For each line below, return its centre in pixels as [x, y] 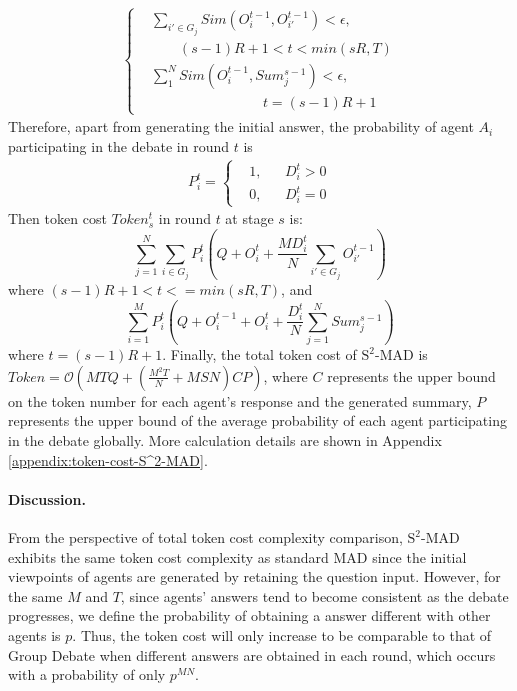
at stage [249, 218]
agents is [34, 634]
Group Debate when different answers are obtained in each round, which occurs [252, 654]
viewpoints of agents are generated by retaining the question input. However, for [254, 576]
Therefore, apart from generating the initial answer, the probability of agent [241, 126]
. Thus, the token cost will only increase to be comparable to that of [282, 634]
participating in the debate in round [119, 145]
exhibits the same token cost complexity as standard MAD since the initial [237, 556]
